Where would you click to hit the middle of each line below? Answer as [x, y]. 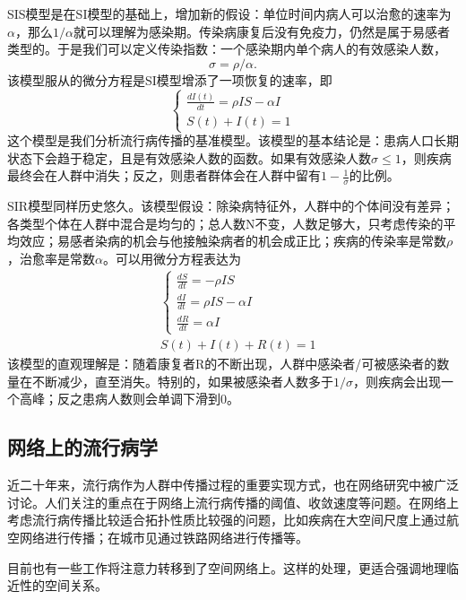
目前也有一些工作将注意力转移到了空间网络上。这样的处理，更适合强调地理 [227, 567]
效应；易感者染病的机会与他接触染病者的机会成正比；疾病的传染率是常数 [233, 241]
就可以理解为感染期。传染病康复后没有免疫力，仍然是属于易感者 [261, 31]
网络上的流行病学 [82, 447]
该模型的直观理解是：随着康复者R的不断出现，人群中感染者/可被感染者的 [222, 364]
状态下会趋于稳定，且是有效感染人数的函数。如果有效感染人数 [189, 157]
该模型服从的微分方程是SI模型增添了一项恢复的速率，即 [170, 79]
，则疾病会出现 [397, 381]
